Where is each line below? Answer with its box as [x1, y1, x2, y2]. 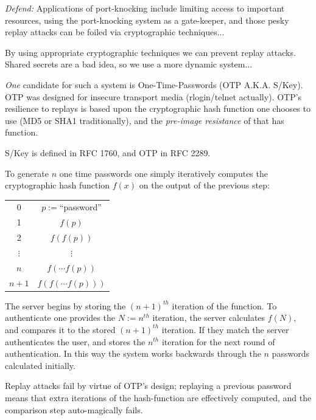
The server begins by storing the [5, 299, 126, 312]
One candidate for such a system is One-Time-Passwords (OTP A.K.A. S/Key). [5, 78, 303, 91]
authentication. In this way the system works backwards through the [5, 347, 261, 360]
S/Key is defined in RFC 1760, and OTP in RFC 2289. [5, 146, 211, 159]
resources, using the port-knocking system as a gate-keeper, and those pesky [5, 13, 289, 26]
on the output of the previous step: [139, 179, 270, 191]
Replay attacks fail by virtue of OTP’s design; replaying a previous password [5, 379, 292, 392]
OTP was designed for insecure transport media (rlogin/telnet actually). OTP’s [5, 90, 302, 103]
